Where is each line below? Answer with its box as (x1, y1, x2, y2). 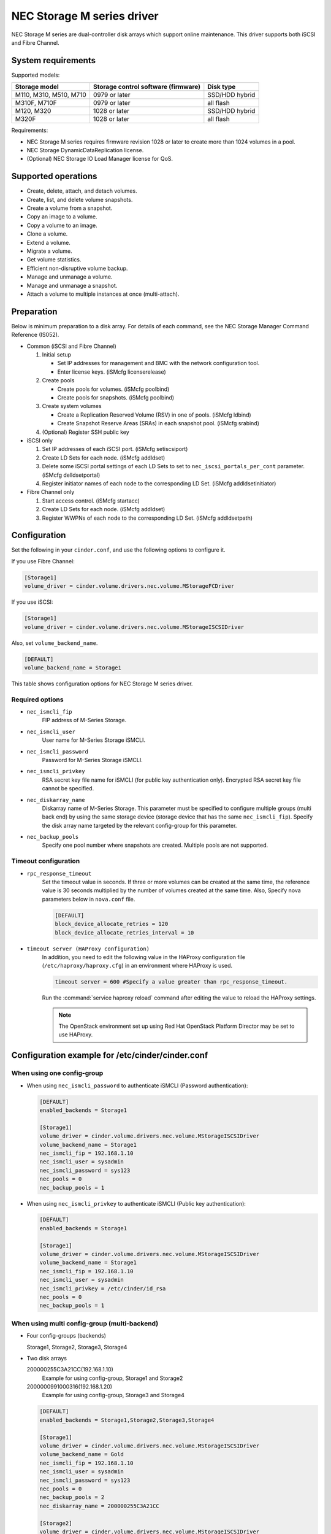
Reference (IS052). (11, 331, 59, 339)
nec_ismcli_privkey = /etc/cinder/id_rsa (39, 1285, 166, 1292)
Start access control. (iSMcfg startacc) (42, 497, 140, 504)
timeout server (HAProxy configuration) (26, 945, 150, 952)
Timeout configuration (11, 857, 80, 865)
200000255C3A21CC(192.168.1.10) (26, 1366, 113, 1373)
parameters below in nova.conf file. (42, 895, 135, 903)
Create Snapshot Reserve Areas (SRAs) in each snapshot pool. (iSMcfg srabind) (57, 420, 260, 427)
